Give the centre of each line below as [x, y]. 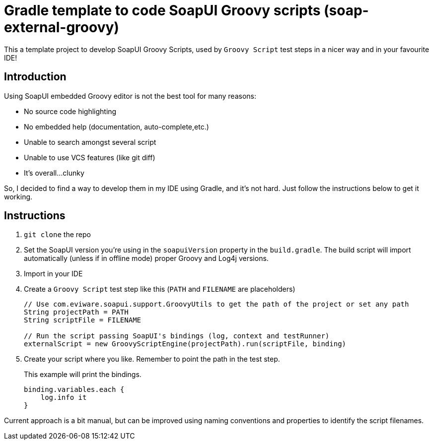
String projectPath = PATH [76, 312]
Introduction [35, 77]
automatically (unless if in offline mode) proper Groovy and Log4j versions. [146, 258]
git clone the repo [57, 235]
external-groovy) [62, 27]
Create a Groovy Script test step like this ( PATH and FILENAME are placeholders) [160, 289]
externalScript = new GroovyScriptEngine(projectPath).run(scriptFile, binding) [185, 344]
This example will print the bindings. [83, 375]
